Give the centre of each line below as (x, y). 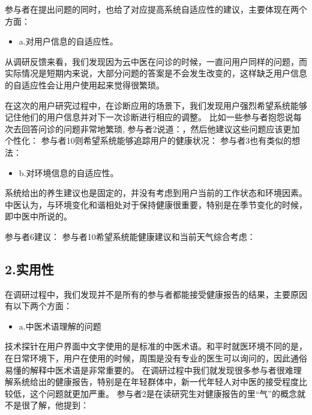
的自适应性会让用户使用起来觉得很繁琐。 (85, 85)
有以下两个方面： (38, 306)
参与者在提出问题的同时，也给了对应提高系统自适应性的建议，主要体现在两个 (156, 9)
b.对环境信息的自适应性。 (69, 172)
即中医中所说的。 (38, 216)
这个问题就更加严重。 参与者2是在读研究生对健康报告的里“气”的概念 (163, 393)
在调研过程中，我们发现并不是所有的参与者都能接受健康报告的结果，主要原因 (156, 294)
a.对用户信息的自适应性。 (68, 41)
